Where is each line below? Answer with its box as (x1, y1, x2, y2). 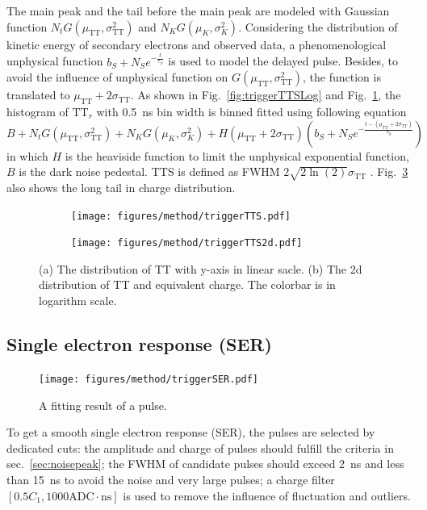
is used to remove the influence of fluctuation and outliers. (123, 487, 411, 504)
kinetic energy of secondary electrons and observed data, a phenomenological (6, 36, 387, 52)
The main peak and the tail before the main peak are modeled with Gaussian (6, 2, 390, 19)
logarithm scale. (39, 292, 117, 309)
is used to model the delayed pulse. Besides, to (168, 52, 399, 69)
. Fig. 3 (370, 163, 408, 180)
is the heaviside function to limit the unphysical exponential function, (65, 147, 409, 164)
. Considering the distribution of (238, 18, 398, 35)
